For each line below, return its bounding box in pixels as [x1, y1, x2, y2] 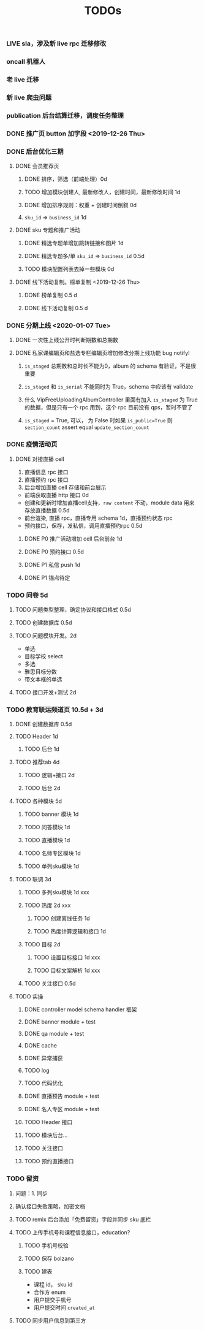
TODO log [24, 1067, 50, 1074]
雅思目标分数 [24, 667, 57, 675]
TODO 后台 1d [24, 745, 59, 753]
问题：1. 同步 [15, 1190, 48, 1197]
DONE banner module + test [24, 1018, 96, 1025]
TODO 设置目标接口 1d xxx [33, 954, 100, 961]
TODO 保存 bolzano [24, 1255, 75, 1262]
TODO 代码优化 [24, 1079, 63, 1087]
